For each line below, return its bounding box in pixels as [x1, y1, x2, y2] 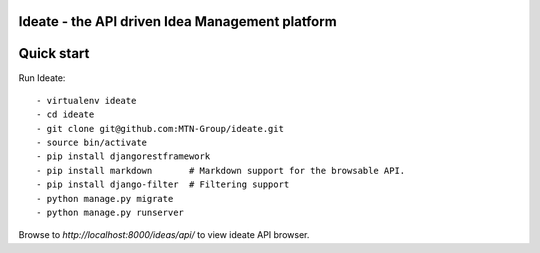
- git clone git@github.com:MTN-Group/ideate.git [36, 123, 285, 134]
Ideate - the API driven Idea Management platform [18, 13, 337, 30]
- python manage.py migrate [36, 193, 174, 204]
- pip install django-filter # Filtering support [36, 179, 290, 190]
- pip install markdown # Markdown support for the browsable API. [36, 165, 406, 176]
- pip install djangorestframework [36, 151, 211, 162]
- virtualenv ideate [36, 95, 137, 106]
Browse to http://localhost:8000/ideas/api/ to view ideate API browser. [18, 229, 310, 241]
